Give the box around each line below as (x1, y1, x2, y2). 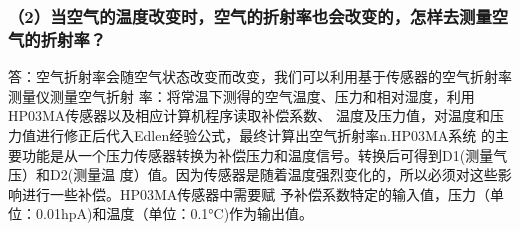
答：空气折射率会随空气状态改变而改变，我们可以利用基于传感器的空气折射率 (8, 66, 512, 87)
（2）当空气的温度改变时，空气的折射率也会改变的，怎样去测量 (8, 3, 492, 28)
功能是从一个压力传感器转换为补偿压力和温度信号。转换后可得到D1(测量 (21, 144, 494, 165)
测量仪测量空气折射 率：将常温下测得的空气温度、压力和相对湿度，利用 (8, 85, 475, 106)
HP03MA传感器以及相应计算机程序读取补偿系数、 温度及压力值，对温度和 (8, 105, 491, 126)
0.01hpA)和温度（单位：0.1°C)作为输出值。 (35, 203, 314, 224)
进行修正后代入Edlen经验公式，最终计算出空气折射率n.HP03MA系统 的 (35, 124, 495, 145)
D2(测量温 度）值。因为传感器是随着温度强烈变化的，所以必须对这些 (49, 164, 498, 185)
